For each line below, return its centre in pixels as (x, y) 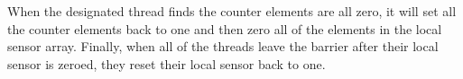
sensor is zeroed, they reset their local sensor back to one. (167, 63)
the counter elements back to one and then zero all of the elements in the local (225, 28)
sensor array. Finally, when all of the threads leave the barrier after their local (223, 46)
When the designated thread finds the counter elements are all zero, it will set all (232, 11)
